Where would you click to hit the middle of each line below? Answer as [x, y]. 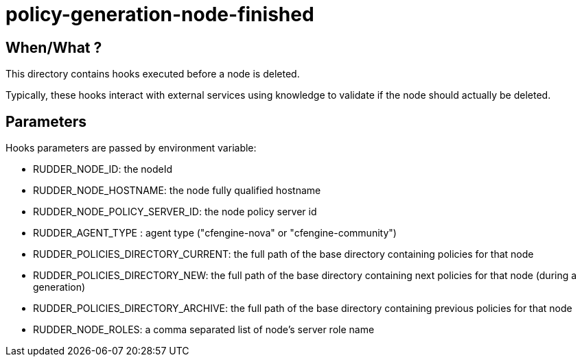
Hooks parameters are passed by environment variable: [131, 148]
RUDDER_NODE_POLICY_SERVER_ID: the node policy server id [175, 212]
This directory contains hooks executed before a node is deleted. [153, 74]
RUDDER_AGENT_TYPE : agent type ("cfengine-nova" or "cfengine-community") [215, 233]
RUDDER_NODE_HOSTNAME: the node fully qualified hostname [177, 191]
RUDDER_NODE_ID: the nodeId [103, 169]
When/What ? [54, 47]
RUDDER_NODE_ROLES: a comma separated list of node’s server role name [204, 330]
